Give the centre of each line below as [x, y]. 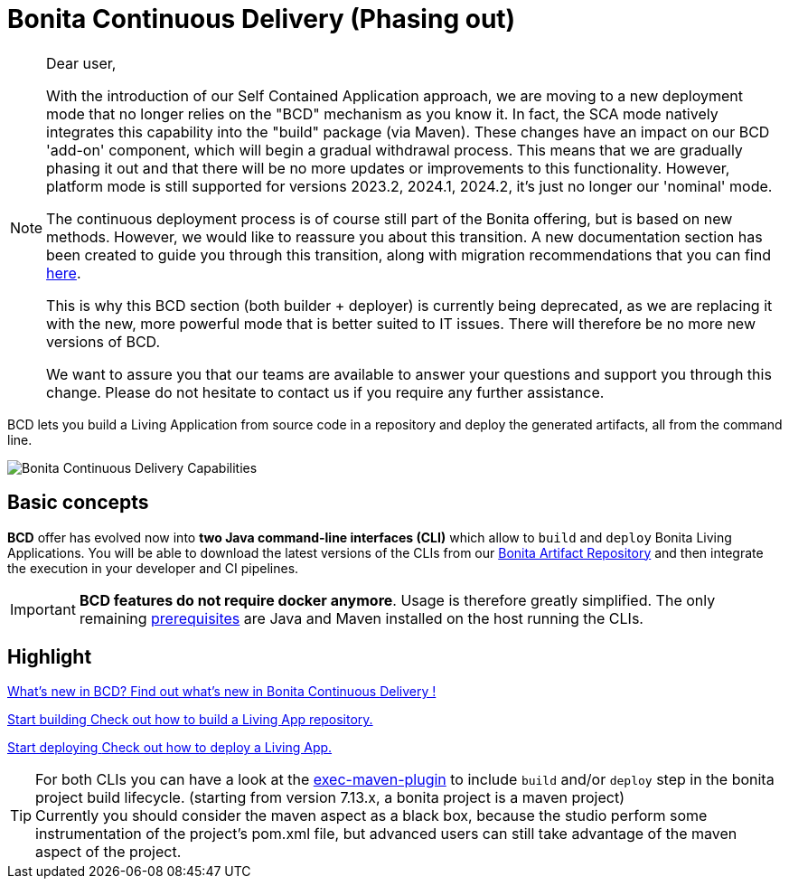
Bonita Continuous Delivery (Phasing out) [262, 19]
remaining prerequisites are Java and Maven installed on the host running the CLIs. [361, 618]
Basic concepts [78, 503]
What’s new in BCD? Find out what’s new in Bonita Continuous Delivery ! [222, 692]
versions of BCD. [103, 341]
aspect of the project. [108, 852]
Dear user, [81, 63]
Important [43, 609]
